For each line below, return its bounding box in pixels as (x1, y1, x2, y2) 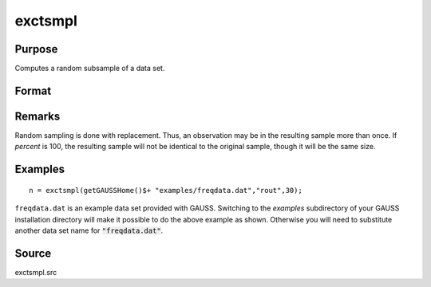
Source (14, 246, 52, 260)
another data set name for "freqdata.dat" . (14, 226, 164, 235)
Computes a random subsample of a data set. (14, 64, 165, 73)
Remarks (14, 109, 61, 123)
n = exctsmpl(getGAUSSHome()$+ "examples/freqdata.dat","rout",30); (29, 186, 302, 195)
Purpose (14, 42, 58, 56)
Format (14, 84, 52, 97)
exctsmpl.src (14, 267, 57, 277)
